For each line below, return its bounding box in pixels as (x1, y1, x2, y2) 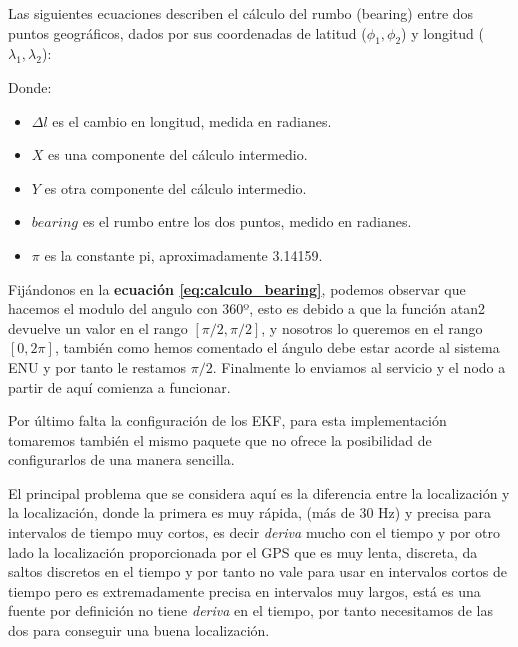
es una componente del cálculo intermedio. (48, 144, 308, 165)
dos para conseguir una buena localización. (8, 620, 270, 641)
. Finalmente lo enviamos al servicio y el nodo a (212, 356, 506, 377)
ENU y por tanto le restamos (8, 356, 187, 377)
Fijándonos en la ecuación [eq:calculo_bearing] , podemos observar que (8, 278, 466, 299)
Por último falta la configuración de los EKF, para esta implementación (8, 410, 447, 431)
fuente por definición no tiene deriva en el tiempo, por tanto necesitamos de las (8, 600, 493, 621)
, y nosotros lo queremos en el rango (261, 317, 483, 338)
